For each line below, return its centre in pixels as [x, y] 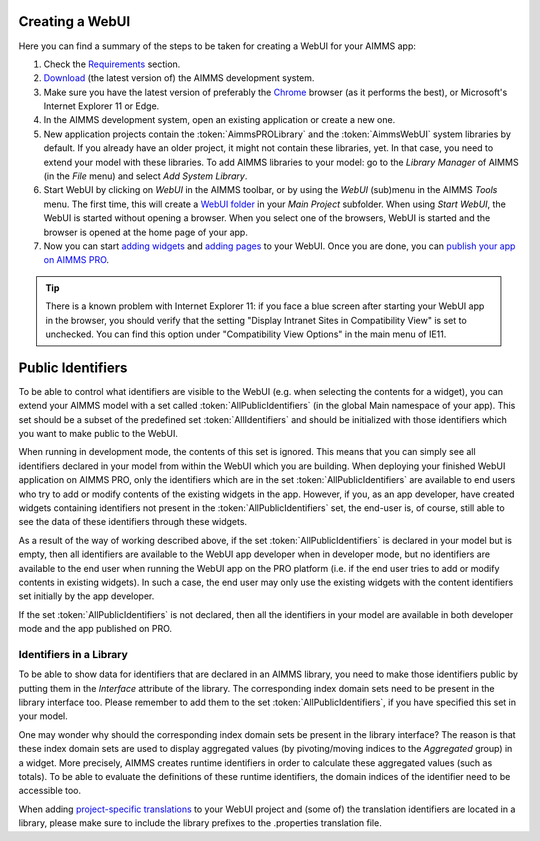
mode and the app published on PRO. [95, 629]
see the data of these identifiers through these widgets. [133, 522]
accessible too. [50, 791]
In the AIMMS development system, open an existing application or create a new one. [219, 120]
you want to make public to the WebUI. [98, 434]
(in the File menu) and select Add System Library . [145, 176]
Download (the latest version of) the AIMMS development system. [179, 78]
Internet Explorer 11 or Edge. [101, 106]
